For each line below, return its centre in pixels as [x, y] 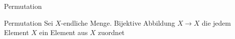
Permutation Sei [29, 22]
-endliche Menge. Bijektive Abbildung [118, 22]
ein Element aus [64, 32]
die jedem [216, 22]
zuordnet [111, 32]
